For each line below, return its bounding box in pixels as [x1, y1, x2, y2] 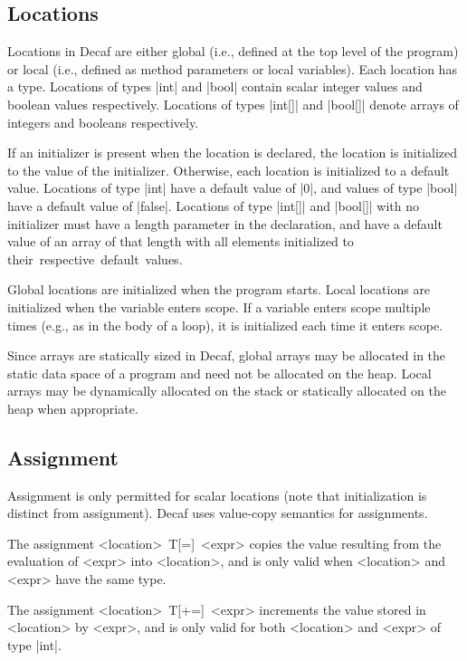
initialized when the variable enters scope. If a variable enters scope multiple [7, 297, 431, 316]
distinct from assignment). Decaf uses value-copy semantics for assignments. [7, 503, 428, 522]
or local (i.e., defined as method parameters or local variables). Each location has [7, 59, 457, 78]
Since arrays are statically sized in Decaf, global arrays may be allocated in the [7, 346, 446, 365]
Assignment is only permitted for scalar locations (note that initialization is [7, 485, 427, 504]
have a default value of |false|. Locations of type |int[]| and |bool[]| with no [7, 196, 420, 215]
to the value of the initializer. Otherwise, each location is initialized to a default [7, 160, 450, 179]
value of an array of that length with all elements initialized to [7, 232, 354, 251]
